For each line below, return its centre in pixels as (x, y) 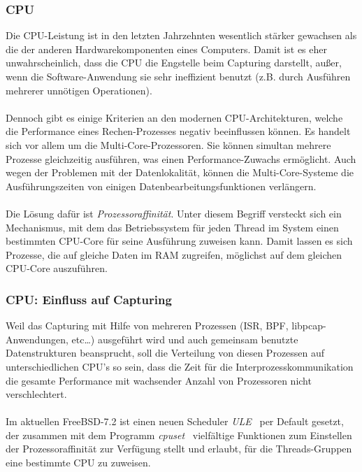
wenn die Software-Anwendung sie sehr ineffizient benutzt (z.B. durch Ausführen (178, 76)
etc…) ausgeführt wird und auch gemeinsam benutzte (185, 339)
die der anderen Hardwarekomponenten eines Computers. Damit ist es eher (166, 49)
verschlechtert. (36, 394)
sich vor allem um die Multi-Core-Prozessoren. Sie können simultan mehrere (168, 144)
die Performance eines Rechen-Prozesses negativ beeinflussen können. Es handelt (178, 131)
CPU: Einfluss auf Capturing (89, 299)
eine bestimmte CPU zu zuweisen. (78, 463)
